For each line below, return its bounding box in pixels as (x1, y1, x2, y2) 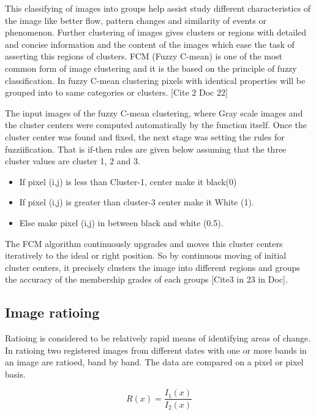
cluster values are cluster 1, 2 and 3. (5, 154, 140, 167)
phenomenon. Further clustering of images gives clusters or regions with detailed (5, 26, 307, 39)
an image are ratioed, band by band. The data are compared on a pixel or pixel (5, 356, 304, 368)
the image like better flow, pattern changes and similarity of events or (5, 13, 266, 26)
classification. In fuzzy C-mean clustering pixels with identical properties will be (5, 74, 306, 86)
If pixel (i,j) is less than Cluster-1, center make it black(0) (19, 175, 237, 188)
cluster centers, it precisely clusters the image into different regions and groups (5, 261, 300, 273)
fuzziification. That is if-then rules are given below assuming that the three (5, 142, 287, 155)
